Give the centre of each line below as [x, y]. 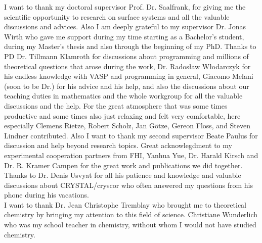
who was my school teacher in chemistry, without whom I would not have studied [130, 225]
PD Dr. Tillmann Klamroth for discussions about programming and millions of [126, 56]
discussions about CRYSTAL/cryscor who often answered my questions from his [128, 185]
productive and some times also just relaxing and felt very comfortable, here [122, 115]
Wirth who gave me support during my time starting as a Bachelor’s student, [124, 36]
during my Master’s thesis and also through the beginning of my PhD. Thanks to [130, 46]
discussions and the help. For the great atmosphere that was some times [116, 105]
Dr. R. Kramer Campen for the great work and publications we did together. [123, 165]
